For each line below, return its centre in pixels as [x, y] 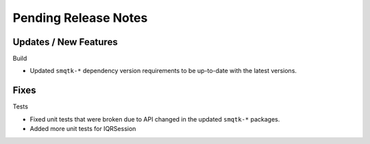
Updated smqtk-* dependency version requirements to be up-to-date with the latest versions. [163, 71]
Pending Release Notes [80, 18]
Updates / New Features [65, 42]
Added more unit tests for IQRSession [83, 129]
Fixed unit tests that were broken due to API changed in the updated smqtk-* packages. [155, 119]
